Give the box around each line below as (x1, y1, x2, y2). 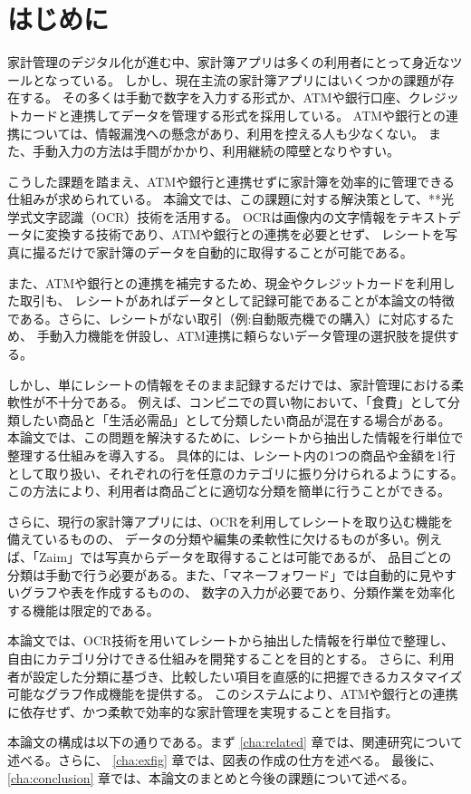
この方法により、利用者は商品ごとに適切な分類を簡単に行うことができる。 (7, 481, 450, 500)
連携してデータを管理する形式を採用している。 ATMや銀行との (70, 105, 446, 124)
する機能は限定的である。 (7, 600, 159, 619)
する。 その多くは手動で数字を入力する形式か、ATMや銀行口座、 (19, 88, 409, 107)
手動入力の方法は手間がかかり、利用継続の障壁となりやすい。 (32, 141, 400, 160)
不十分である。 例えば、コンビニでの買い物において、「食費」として (44, 392, 447, 412)
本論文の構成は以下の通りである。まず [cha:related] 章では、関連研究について (7, 732, 464, 751)
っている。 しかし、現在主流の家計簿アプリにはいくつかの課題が (57, 70, 442, 89)
